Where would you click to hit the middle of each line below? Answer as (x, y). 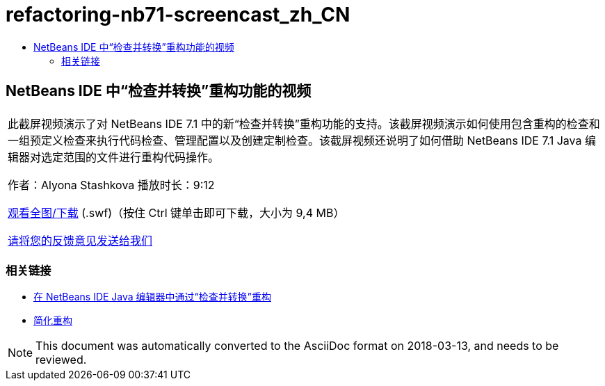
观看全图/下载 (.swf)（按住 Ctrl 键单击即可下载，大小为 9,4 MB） (176, 212)
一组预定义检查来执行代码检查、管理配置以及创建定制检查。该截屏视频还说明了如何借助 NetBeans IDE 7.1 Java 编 (302, 140)
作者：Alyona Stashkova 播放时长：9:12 (111, 185)
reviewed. (61, 360)
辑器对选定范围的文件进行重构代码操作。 (114, 157)
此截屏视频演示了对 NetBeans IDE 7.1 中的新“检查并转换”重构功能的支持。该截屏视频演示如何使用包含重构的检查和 (304, 123)
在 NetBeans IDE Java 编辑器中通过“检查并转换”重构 (152, 297)
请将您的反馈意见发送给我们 (80, 240)
